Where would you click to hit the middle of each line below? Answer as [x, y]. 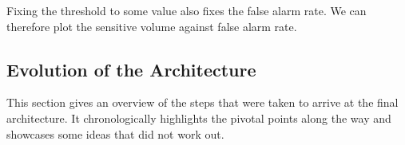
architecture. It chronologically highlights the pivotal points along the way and [199, 118]
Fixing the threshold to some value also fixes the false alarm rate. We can [187, 10]
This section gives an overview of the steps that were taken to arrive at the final [202, 102]
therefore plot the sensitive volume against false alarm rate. [152, 26]
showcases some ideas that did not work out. [115, 133]
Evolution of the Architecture [131, 69]
